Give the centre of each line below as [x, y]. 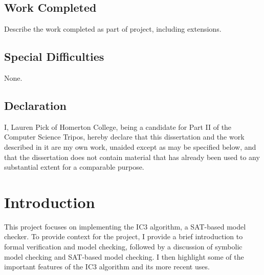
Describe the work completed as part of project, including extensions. [113, 29]
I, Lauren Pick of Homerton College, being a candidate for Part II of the [118, 127]
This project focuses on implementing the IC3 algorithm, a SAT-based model [125, 226]
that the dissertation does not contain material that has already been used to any [132, 157]
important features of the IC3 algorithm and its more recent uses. [107, 267]
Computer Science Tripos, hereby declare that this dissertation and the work [124, 137]
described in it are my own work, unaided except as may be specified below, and [130, 146]
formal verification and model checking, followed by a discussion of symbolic [123, 247]
